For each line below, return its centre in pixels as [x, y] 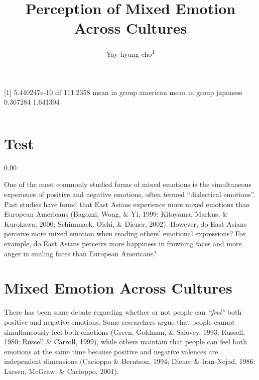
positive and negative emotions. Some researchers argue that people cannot [119, 321]
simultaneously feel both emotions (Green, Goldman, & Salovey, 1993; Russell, [124, 331]
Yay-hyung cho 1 [131, 53]
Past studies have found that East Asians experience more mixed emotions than [127, 204]
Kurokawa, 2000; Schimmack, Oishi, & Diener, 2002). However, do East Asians [125, 223]
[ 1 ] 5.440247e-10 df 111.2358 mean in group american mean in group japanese [123, 92]
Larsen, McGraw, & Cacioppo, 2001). [61, 371]
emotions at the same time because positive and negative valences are [111, 351]
